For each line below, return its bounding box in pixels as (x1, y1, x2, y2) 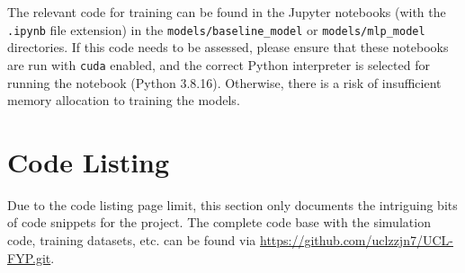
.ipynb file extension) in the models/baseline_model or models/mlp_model (7, 20, 425, 39)
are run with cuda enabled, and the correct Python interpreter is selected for (7, 55, 430, 74)
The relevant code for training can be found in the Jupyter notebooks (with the (7, 3, 446, 21)
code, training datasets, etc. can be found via (7, 231, 256, 249)
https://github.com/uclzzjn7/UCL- (259, 231, 453, 249)
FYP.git (7, 248, 51, 267)
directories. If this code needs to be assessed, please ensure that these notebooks (7, 38, 449, 57)
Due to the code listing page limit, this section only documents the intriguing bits (7, 195, 458, 214)
